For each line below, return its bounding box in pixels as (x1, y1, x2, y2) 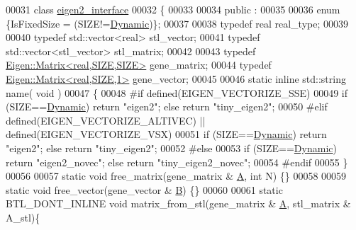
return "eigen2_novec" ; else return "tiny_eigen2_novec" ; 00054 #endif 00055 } (6, 154, 348, 169)
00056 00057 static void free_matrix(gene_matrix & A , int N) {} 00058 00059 (6, 168, 347, 183)
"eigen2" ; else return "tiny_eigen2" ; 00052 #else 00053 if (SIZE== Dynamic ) (6, 140, 337, 155)
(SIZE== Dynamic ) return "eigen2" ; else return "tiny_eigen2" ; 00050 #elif (6, 99, 328, 114)
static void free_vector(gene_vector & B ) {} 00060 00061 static (6, 182, 283, 197)
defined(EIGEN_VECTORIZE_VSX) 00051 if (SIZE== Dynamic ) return (6, 127, 327, 142)
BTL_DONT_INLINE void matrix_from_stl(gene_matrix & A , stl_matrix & (6, 196, 351, 211)
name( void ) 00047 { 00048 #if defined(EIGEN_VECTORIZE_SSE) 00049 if (6, 85, 348, 100)
